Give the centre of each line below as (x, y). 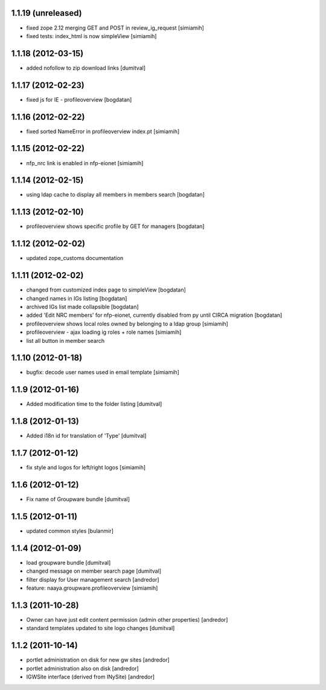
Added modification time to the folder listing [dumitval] (94, 404)
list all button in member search (66, 340)
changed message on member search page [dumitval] (94, 571)
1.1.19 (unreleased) (47, 13)
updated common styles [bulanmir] (70, 531)
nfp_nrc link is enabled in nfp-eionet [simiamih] (85, 163)
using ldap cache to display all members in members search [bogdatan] (116, 195)
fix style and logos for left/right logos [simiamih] (86, 467)
